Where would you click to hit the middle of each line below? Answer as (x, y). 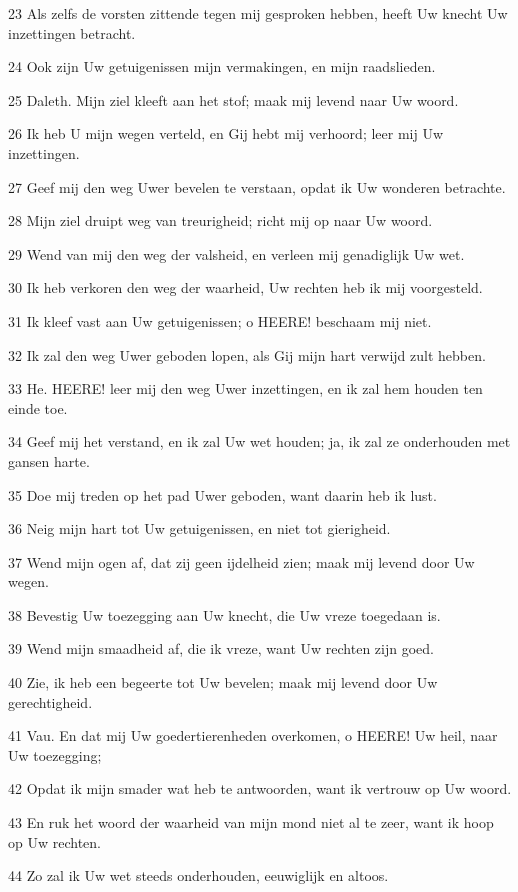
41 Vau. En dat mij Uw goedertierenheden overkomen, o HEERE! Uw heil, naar (253, 735)
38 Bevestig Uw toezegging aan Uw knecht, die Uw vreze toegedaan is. (224, 614)
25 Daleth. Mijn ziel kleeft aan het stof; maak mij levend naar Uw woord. (233, 99)
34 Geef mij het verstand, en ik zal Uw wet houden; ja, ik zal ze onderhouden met (259, 441)
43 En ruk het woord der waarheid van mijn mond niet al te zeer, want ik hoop (251, 822)
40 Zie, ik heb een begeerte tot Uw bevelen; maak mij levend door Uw (223, 682)
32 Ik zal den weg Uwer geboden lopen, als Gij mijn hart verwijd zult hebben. (247, 354)
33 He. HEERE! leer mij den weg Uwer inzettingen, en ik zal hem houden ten (245, 388)
